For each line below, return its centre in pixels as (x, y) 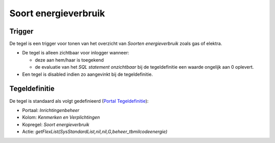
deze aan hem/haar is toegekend (69, 60)
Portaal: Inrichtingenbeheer (51, 110)
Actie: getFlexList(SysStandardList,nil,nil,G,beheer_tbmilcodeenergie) (95, 132)
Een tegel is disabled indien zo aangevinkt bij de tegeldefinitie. (87, 74)
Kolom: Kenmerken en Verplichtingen (61, 118)
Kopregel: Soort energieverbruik (56, 124)
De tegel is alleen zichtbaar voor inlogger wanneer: (76, 53)
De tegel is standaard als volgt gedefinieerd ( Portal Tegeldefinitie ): (79, 101)
